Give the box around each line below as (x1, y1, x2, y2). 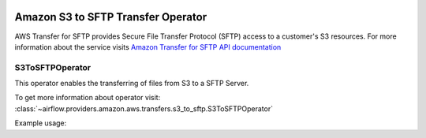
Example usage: (14, 118, 67, 128)
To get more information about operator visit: (14, 93, 161, 103)
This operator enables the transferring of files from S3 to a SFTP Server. (14, 79, 249, 88)
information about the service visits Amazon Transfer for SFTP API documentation (14, 42, 282, 51)
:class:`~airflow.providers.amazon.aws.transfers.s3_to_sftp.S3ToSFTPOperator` (14, 103, 274, 114)
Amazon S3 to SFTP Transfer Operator (14, 10, 207, 24)
